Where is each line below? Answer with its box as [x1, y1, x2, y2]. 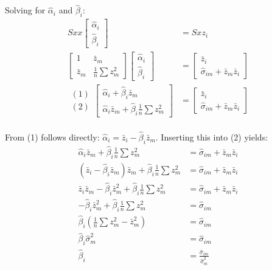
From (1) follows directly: [5, 130, 100, 143]
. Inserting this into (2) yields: [155, 130, 268, 143]
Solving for [5, 4, 46, 16]
